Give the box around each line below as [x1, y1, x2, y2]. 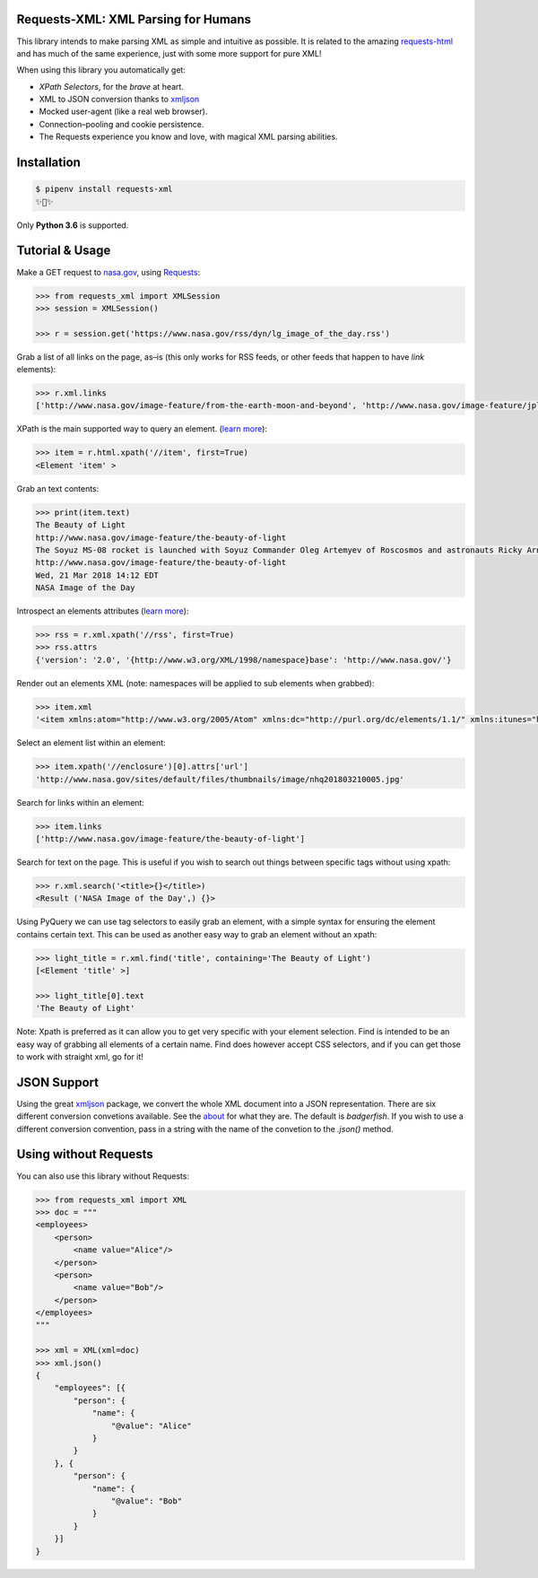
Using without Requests [16, 1146, 154, 1162]
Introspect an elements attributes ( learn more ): [16, 606, 189, 616]
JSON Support [16, 1075, 100, 1090]
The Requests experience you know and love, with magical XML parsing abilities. [39, 131, 338, 143]
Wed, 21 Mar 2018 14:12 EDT [35, 570, 159, 580]
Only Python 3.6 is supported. [16, 220, 129, 231]
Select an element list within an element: [16, 737, 166, 748]
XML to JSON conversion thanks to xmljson [39, 94, 200, 105]
